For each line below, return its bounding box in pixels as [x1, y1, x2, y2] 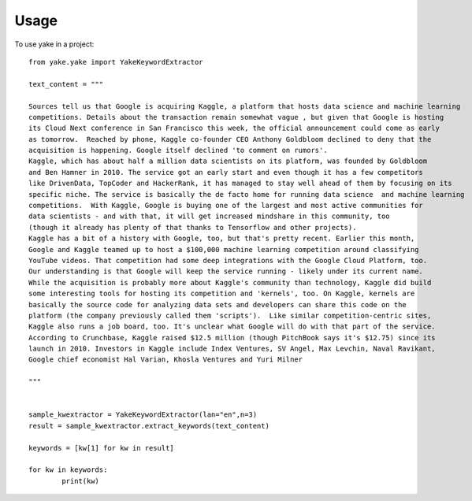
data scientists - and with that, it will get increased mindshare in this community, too [28, 212, 390, 221]
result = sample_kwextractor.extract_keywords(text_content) [28, 421, 269, 430]
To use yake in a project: [14, 39, 95, 49]
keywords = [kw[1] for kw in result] [28, 443, 175, 452]
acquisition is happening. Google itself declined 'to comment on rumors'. [28, 146, 328, 155]
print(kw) [61, 477, 100, 485]
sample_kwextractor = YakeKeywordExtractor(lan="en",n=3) [28, 410, 258, 419]
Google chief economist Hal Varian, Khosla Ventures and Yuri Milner [28, 355, 303, 364]
